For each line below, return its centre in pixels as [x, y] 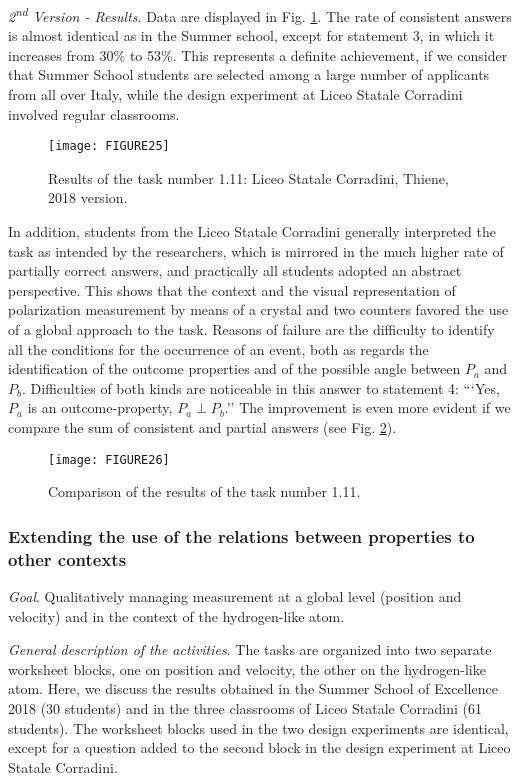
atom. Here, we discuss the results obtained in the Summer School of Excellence [253, 688]
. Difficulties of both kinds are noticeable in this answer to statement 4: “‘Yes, [260, 387]
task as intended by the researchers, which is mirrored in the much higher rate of [256, 250]
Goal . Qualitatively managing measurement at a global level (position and [235, 595]
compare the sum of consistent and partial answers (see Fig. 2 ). [202, 427]
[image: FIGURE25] [109, 146]
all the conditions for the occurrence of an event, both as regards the [218, 348]
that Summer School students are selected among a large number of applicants [249, 74]
